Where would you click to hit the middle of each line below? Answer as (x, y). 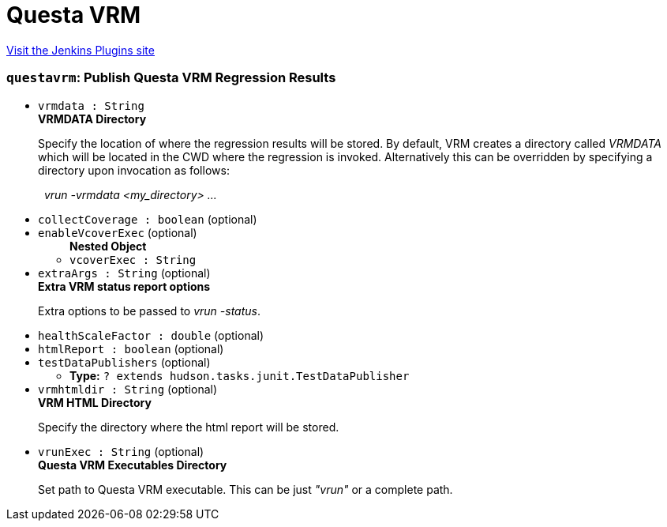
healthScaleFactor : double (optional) (151, 335)
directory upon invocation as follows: (134, 170)
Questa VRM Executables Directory (133, 465)
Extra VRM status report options (124, 286)
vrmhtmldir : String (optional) (128, 389)
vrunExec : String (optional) (121, 451)
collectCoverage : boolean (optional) (148, 219)
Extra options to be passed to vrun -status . (149, 311)
